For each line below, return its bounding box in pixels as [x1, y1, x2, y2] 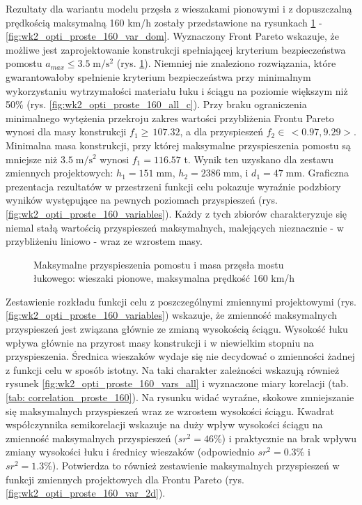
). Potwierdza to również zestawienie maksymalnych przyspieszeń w [52, 458, 340, 472]
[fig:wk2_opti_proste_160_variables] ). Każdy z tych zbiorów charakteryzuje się [6, 206, 347, 220]
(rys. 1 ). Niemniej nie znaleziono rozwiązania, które [116, 56, 336, 70]
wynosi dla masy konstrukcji [6, 124, 127, 139]
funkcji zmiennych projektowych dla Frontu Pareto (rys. [6, 472, 244, 486]
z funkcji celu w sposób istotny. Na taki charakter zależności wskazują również [6, 362, 340, 377]
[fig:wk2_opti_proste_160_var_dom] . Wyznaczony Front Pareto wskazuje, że [6, 29, 340, 43]
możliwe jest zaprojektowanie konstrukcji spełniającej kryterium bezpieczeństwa [6, 42, 346, 56]
